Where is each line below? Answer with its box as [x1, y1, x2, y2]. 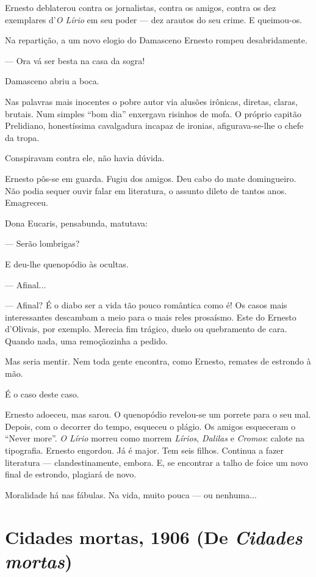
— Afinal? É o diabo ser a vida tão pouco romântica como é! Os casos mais [5, 299, 287, 311]
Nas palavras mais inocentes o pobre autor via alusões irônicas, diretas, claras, [5, 95, 298, 107]
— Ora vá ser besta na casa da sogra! [5, 54, 145, 67]
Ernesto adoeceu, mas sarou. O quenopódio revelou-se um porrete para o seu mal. [5, 408, 311, 421]
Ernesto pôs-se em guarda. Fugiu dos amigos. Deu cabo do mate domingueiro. [5, 172, 296, 184]
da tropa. [5, 131, 40, 143]
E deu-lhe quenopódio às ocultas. [5, 257, 129, 270]
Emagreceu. [5, 196, 49, 209]
